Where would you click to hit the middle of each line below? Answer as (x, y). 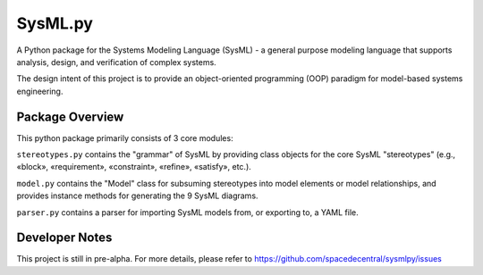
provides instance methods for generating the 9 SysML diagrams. (137, 196)
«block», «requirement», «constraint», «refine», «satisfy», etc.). (134, 167)
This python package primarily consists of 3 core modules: (125, 137)
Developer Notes (64, 238)
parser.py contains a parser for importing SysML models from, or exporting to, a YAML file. (188, 212)
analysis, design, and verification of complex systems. (116, 62)
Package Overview (70, 117)
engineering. (40, 91)
